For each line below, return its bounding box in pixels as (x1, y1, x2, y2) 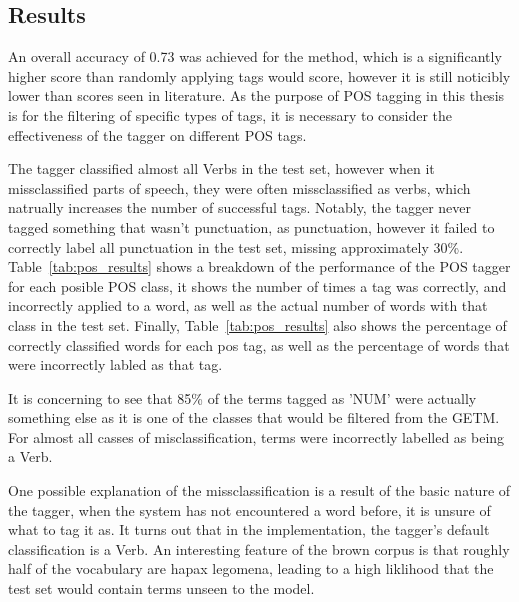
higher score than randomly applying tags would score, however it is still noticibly (8, 65, 511, 86)
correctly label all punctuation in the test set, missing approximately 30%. (8, 236, 464, 257)
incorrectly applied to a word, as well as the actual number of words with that (8, 295, 488, 316)
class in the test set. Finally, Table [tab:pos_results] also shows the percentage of (8, 314, 507, 335)
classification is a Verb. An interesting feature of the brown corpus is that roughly (8, 538, 510, 559)
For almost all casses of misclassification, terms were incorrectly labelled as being (8, 426, 505, 447)
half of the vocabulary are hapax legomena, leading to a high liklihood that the (8, 558, 494, 579)
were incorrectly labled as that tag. (8, 354, 223, 375)
